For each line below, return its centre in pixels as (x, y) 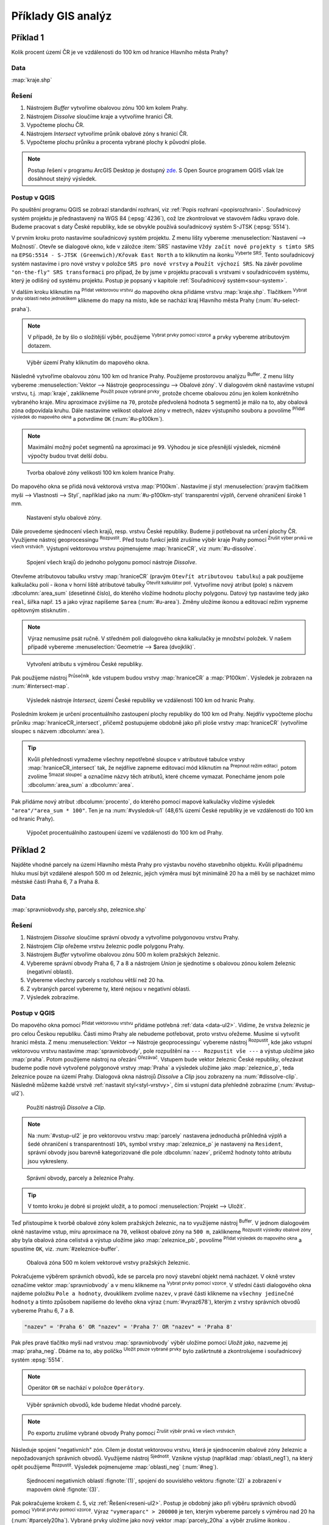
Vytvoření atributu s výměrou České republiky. (85, 664)
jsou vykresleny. (48, 1161)
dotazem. (40, 345)
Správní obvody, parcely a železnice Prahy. (81, 1178)
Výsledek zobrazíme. (53, 997)
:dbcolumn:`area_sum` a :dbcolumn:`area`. (81, 784)
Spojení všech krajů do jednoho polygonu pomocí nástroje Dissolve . (112, 562)
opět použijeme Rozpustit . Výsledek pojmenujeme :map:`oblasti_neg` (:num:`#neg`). (115, 1466)
